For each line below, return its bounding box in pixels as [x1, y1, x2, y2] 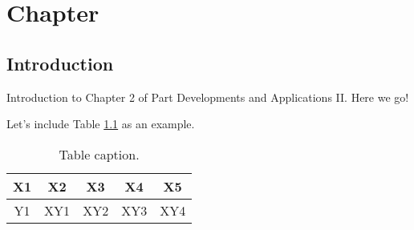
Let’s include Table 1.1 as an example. [6, 115, 195, 132]
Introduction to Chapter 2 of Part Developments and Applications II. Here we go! [6, 88, 409, 105]
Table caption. [59, 144, 140, 163]
